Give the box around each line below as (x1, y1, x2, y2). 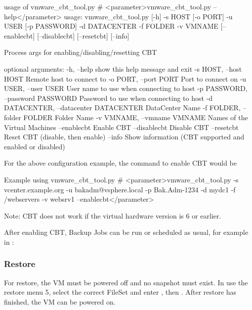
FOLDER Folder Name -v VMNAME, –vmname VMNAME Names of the (23, 112, 248, 122)
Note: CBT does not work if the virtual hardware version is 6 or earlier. (4, 210, 221, 221)
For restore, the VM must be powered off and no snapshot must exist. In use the (4, 277, 248, 287)
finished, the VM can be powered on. (4, 296, 116, 307)
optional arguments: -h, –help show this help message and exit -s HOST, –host (4, 63, 242, 74)
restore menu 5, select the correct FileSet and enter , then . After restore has (4, 287, 237, 297)
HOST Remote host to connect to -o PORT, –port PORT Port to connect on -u (4, 73, 247, 84)
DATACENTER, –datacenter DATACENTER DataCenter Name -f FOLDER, (4, 102, 241, 113)
